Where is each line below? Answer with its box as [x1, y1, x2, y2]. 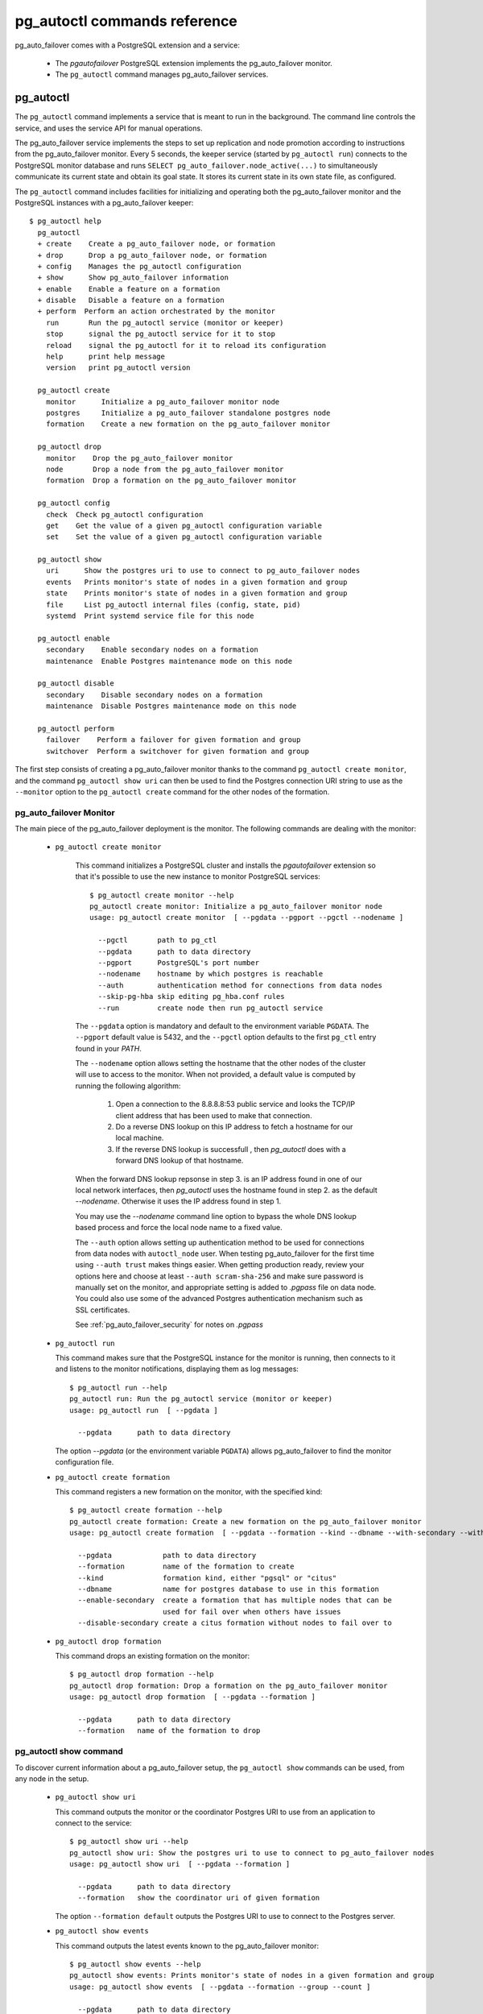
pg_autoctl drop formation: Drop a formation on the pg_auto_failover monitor [69, 1680, 388, 1690]
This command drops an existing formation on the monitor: [55, 1651, 250, 1661]
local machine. [115, 1133, 164, 1143]
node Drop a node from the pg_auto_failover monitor [45, 464, 284, 474]
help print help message [45, 352, 165, 362]
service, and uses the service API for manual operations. [14, 123, 203, 133]
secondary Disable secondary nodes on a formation [45, 690, 263, 699]
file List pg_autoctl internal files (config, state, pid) [45, 600, 301, 609]
